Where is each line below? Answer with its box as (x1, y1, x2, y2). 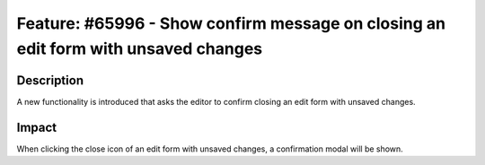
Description (16, 73, 84, 88)
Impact (16, 119, 57, 135)
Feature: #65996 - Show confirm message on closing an (16, 13, 446, 33)
